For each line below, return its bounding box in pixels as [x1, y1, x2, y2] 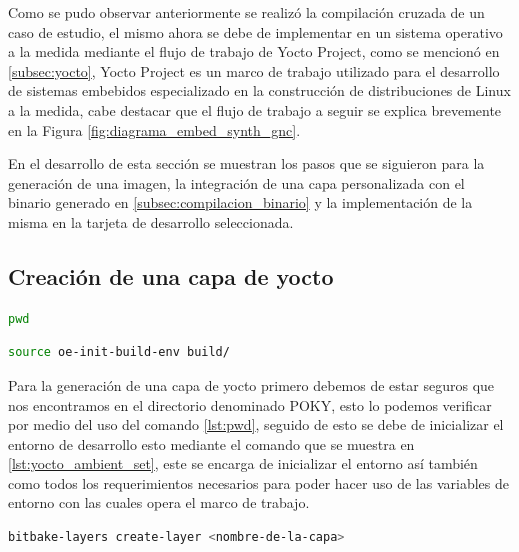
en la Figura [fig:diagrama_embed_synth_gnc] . [8, 119, 301, 140]
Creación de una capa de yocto [8, 260, 334, 291]
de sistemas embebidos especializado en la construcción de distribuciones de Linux [8, 80, 511, 101]
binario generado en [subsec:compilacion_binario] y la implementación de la [8, 192, 473, 213]
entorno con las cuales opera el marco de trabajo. [8, 492, 310, 513]
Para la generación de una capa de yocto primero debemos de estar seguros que [8, 374, 495, 395]
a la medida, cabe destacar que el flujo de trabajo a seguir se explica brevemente [8, 99, 502, 120]
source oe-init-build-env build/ [8, 345, 230, 360]
